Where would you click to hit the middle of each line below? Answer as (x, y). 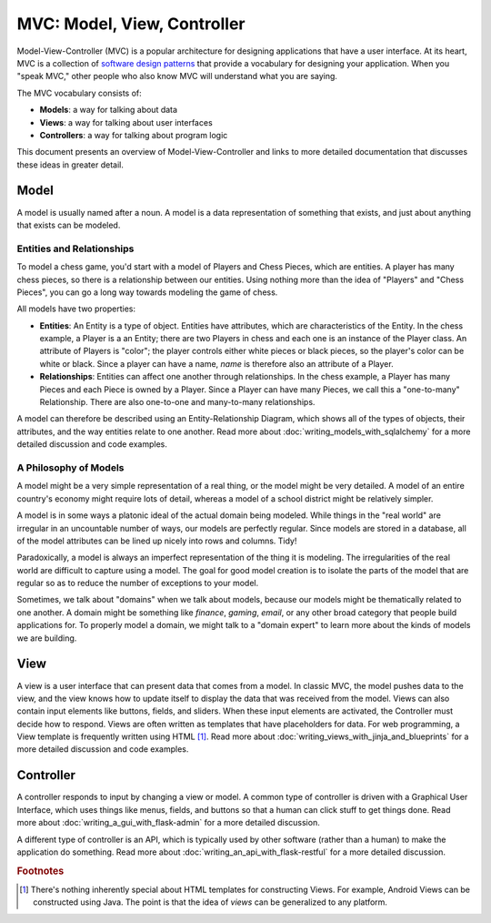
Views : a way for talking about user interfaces (126, 122)
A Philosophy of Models (70, 467)
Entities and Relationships (75, 248)
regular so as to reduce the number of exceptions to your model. (138, 583)
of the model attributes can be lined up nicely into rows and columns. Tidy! (157, 541)
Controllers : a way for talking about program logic (134, 135)
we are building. (47, 638)
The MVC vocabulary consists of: (80, 93)
